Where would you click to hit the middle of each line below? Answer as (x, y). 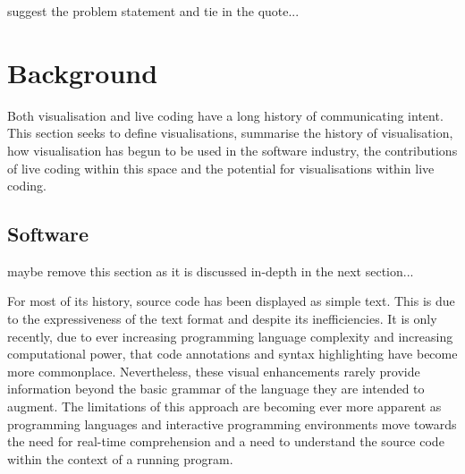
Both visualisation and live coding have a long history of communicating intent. (225, 115)
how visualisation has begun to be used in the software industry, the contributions (232, 150)
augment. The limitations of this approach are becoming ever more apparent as (224, 406)
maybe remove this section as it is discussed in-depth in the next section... (211, 271)
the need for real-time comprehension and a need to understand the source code (226, 441)
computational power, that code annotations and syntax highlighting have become (232, 354)
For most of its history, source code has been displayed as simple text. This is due (231, 301)
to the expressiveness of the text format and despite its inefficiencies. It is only (222, 319)
